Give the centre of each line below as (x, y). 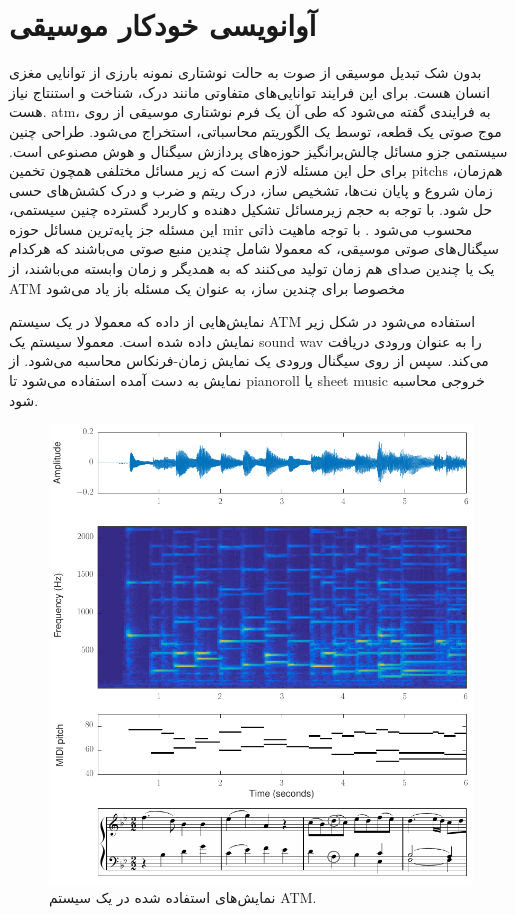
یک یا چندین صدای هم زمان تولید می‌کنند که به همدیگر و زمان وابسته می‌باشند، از (252, 268)
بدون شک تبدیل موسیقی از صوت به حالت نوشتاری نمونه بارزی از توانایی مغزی (245, 72)
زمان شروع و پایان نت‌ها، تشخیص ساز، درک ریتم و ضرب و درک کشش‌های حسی (251, 189)
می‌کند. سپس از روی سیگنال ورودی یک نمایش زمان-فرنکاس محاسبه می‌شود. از (249, 360)
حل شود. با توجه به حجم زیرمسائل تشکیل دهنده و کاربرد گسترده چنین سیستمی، (251, 209)
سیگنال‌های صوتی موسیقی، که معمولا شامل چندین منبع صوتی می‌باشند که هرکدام (254, 248)
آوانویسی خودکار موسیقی (163, 24)
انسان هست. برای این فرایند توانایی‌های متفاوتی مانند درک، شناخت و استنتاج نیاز (250, 91)
